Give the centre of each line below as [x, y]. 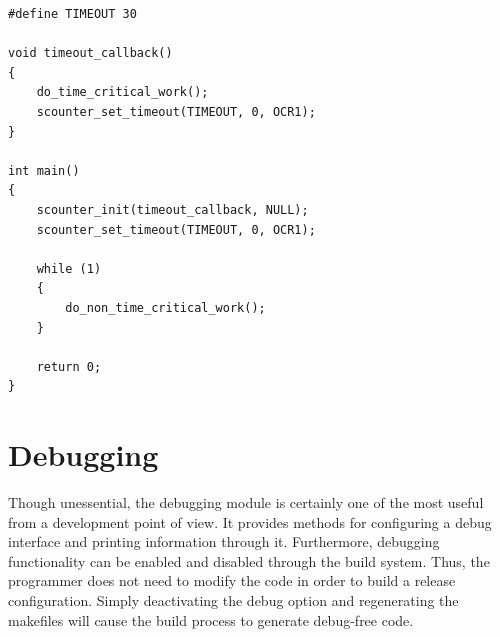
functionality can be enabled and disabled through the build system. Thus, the [249, 560]
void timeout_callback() [90, 53]
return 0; [69, 366]
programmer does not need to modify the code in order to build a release [232, 580]
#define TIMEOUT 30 [72, 14]
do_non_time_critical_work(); [165, 307]
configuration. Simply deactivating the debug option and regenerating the [233, 599]
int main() [44, 170]
